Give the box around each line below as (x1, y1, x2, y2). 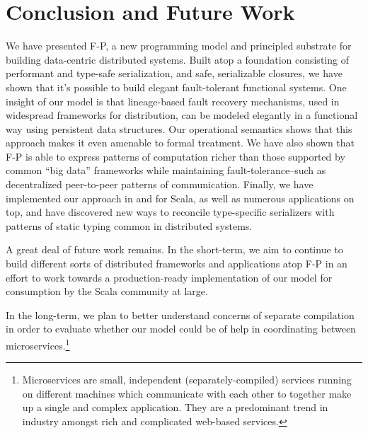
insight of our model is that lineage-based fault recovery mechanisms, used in (6, 93, 340, 108)
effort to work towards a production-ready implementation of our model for (6, 270, 333, 284)
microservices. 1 (6, 336, 70, 352)
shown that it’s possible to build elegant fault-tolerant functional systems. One (6, 79, 347, 94)
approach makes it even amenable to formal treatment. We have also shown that (6, 135, 355, 150)
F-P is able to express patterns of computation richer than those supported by (6, 149, 345, 163)
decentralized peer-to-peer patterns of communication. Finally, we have (6, 177, 314, 192)
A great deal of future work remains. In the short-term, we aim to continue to (6, 242, 343, 257)
